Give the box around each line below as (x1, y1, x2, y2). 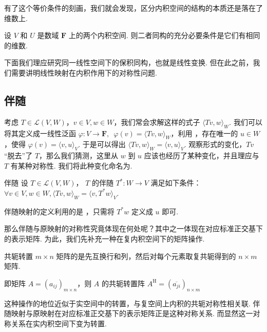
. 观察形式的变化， (184, 139, 246, 150)
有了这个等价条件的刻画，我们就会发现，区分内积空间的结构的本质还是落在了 (4, 3, 263, 13)
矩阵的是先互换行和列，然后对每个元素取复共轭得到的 (56, 250, 236, 261)
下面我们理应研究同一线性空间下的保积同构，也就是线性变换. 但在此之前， (4, 57, 253, 68)
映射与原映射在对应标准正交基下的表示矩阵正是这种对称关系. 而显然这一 (11, 308, 253, 319)
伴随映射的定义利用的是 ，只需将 (4, 206, 115, 216)
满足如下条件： (150, 177, 201, 188)
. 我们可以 (229, 116, 262, 127)
